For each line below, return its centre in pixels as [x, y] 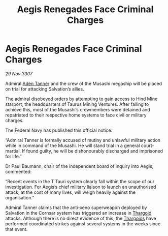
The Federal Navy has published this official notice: [59, 130]
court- [147, 145]
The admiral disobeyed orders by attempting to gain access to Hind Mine [81, 99]
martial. [13, 151]
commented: [19, 171]
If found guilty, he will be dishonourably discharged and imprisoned [93, 151]
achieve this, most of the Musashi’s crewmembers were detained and [78, 109]
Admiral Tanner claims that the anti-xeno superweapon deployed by [76, 208]
